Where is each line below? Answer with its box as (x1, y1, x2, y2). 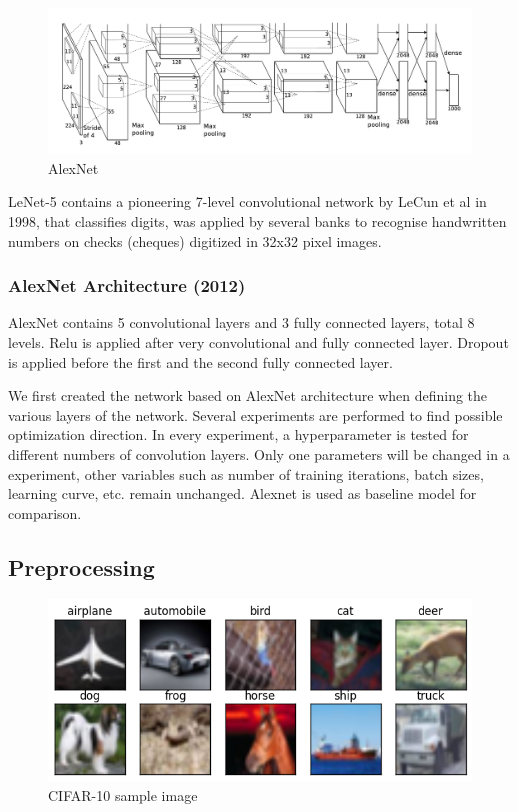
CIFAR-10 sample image (48, 784, 198, 805)
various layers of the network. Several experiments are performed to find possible (8, 404, 503, 425)
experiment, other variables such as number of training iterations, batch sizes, (8, 463, 484, 484)
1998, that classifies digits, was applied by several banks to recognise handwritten (8, 210, 507, 231)
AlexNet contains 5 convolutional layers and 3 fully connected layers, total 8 (8, 312, 475, 333)
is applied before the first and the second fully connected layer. (8, 351, 393, 372)
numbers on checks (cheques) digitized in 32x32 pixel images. (8, 230, 382, 251)
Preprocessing (8, 551, 155, 582)
